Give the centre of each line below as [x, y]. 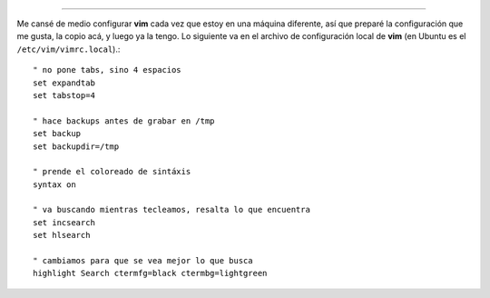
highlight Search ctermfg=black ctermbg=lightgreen [150, 273]
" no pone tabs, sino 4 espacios [107, 70]
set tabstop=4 [64, 95]
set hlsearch [62, 235]
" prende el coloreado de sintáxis [112, 172]
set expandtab [64, 83]
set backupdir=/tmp [76, 146]
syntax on [54, 184]
